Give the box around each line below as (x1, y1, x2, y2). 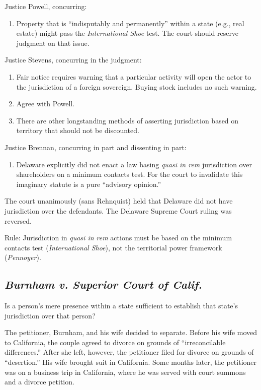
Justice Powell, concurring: (5, 1, 87, 11)
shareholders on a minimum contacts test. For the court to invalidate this (16, 169, 243, 179)
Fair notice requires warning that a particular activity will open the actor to (16, 71, 251, 82)
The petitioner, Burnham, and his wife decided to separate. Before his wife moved (5, 327, 257, 338)
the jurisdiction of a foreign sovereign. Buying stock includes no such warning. (16, 81, 257, 92)
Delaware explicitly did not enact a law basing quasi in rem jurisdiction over (16, 159, 252, 169)
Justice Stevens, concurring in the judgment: (5, 54, 142, 65)
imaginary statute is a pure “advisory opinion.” (16, 178, 161, 189)
